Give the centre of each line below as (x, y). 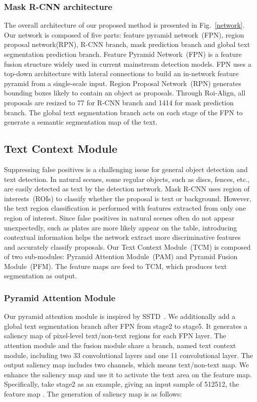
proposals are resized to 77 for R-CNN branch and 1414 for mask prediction (119, 102)
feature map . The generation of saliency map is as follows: (93, 394)
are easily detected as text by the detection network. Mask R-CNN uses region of (127, 189)
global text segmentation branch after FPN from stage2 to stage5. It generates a (126, 326)
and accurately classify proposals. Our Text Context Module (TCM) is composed (128, 246)
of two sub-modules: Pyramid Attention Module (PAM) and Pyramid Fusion (121, 256)
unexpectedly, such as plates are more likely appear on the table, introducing (121, 227)
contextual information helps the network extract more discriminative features (122, 237)
